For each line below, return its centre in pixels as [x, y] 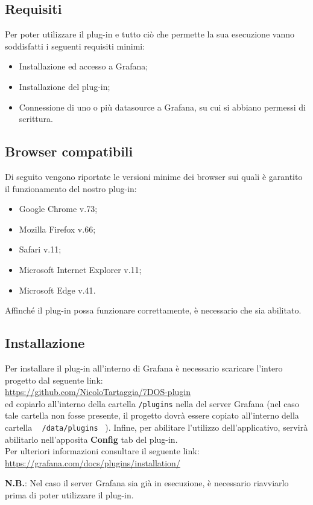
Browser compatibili [69, 151]
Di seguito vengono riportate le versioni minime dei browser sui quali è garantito [154, 176]
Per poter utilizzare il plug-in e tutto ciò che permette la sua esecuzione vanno [150, 34]
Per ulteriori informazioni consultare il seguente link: [102, 451]
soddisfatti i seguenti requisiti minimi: [75, 46]
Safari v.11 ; [40, 249]
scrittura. [36, 119]
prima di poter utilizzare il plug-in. [69, 494]
